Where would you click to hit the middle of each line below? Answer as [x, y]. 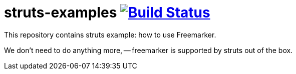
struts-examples [61, 12]
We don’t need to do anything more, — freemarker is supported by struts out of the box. [149, 50]
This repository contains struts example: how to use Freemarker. [110, 34]
